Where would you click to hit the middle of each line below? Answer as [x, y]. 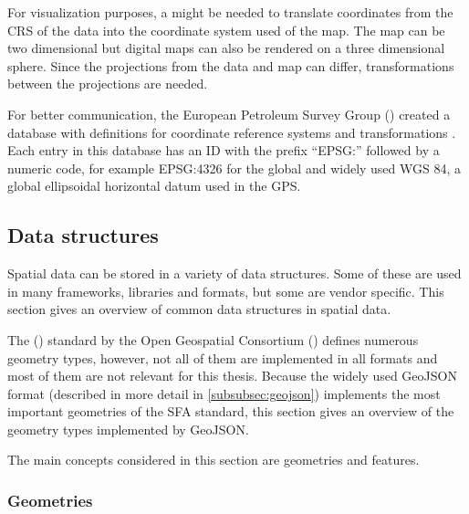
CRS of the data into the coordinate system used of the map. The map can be [226, 30]
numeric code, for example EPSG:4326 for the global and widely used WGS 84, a [234, 168]
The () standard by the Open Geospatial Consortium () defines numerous [213, 339]
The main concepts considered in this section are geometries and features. [214, 460]
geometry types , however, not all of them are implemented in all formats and [223, 357]
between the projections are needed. [108, 84]
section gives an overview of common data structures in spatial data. [199, 309]
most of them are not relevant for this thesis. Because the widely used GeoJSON [232, 376]
